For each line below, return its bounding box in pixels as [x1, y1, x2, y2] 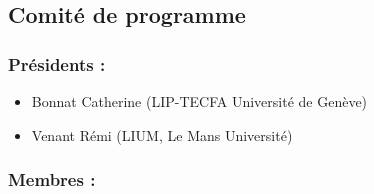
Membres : [8, 167, 96, 192]
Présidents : [8, 51, 106, 76]
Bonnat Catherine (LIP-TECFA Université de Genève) [31, 91, 368, 111]
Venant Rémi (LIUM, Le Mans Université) [31, 124, 293, 145]
